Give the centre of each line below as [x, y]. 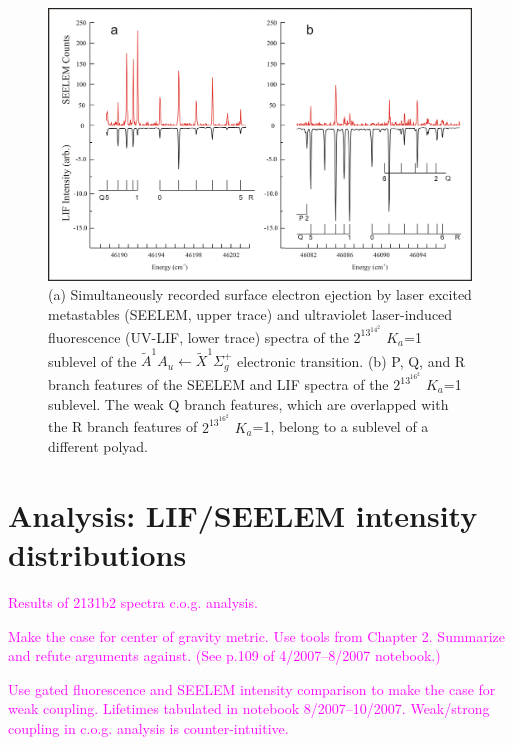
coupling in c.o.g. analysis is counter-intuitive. [148, 728]
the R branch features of [123, 426]
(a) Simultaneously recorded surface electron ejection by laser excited [260, 294]
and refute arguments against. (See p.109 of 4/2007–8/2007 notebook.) [224, 655]
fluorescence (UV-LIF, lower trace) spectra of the [198, 336]
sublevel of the [92, 360]
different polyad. [98, 446]
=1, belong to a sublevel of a [340, 426]
